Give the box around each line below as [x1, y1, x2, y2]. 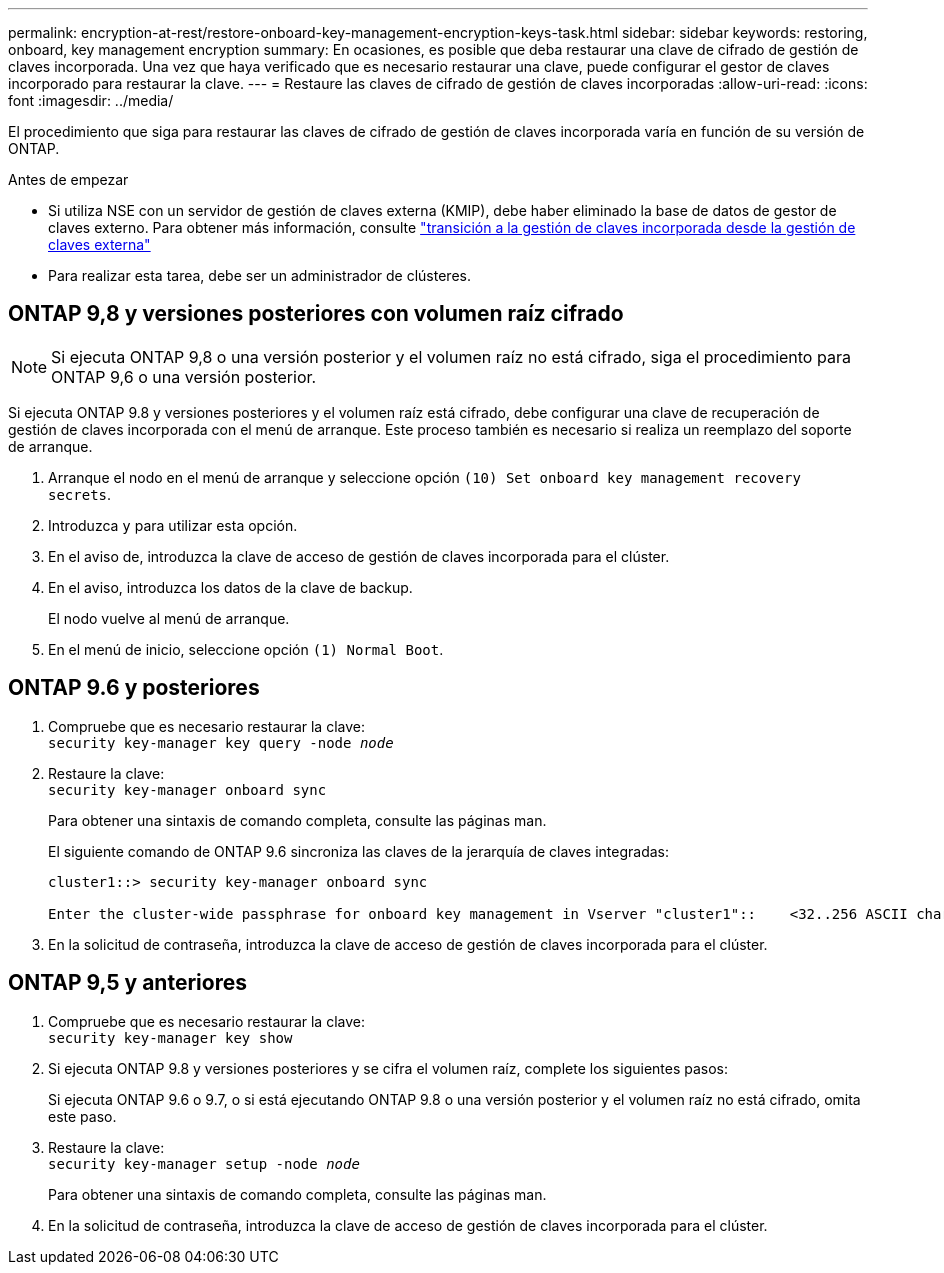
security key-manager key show [48, 1029, 293, 1046]
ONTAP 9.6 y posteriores [8, 675, 260, 701]
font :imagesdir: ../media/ [8, 92, 174, 109]
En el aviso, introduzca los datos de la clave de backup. [48, 578, 413, 596]
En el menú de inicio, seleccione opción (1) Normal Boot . [48, 640, 444, 658]
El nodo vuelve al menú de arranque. [48, 609, 290, 627]
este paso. [48, 1107, 117, 1125]
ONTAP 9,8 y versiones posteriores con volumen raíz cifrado [8, 301, 624, 327]
